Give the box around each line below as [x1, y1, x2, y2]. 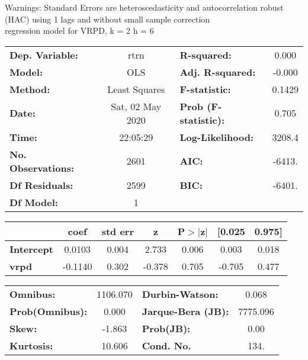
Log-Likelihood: [179, 130, 254, 144]
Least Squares [107, 82, 165, 96]
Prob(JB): [142, 321, 191, 335]
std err [101, 224, 134, 238]
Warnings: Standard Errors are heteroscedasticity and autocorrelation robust [5, 1, 284, 13]
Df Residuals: [9, 178, 73, 192]
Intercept [9, 242, 53, 256]
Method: [9, 82, 50, 96]
